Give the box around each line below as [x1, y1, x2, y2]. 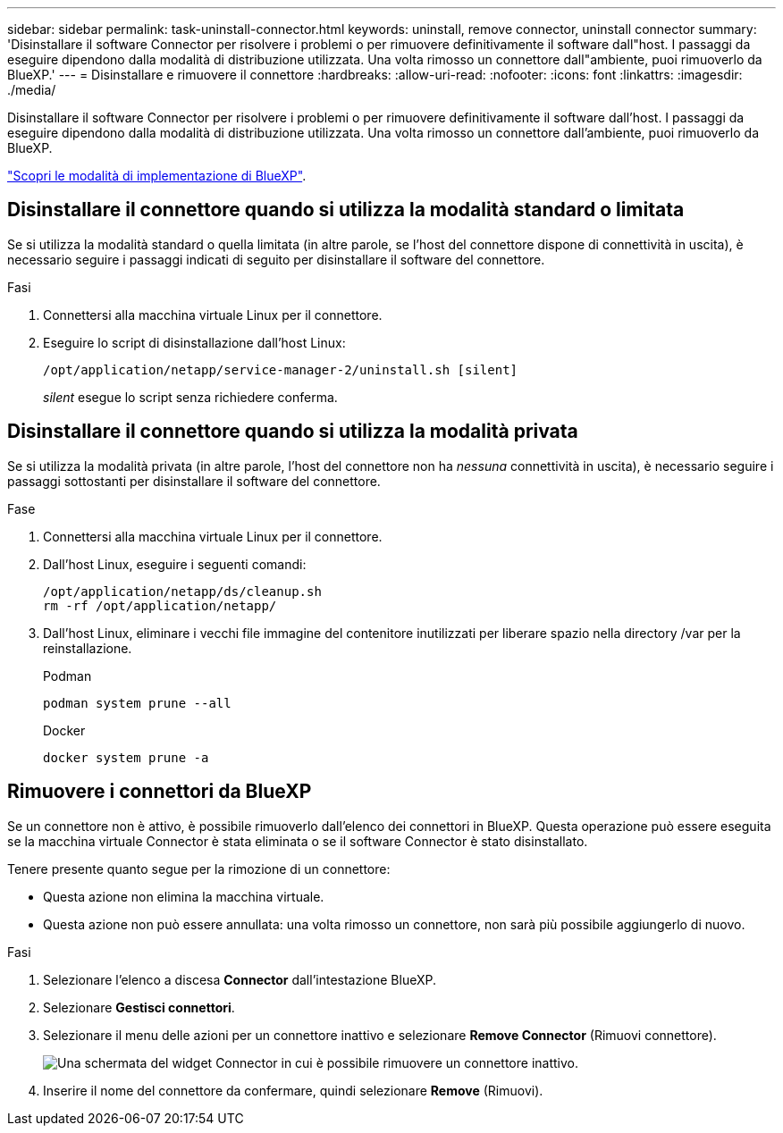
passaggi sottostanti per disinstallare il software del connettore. [7, 473, 381, 489]
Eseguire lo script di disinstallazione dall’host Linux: [43, 334, 346, 350]
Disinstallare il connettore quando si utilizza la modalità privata [7, 420, 578, 443]
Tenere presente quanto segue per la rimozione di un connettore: [7, 860, 391, 877]
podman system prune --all [43, 695, 232, 710]
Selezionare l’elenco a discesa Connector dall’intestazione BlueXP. [43, 971, 437, 987]
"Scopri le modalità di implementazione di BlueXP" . [7, 168, 307, 183]
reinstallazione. [43, 640, 132, 656]
